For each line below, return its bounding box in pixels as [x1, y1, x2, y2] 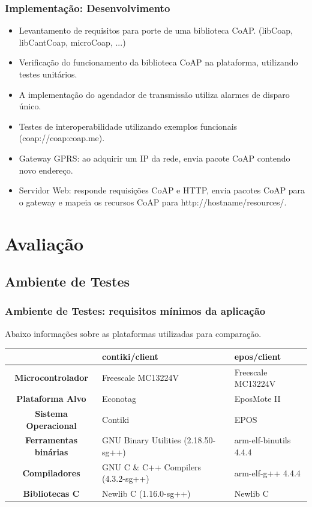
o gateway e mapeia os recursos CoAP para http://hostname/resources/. [19, 195, 287, 208]
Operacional [26, 419, 77, 431]
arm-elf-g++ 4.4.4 [234, 466, 301, 479]
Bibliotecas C [23, 487, 80, 500]
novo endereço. [19, 163, 73, 176]
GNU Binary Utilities [102, 434, 181, 446]
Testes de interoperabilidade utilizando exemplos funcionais [19, 120, 238, 132]
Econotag [102, 392, 137, 405]
